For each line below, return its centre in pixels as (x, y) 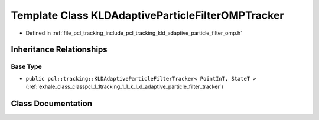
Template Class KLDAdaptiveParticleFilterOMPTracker (147, 15)
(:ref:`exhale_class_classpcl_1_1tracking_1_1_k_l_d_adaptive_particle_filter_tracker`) (125, 87)
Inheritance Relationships (59, 50)
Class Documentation (52, 103)
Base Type (26, 66)
